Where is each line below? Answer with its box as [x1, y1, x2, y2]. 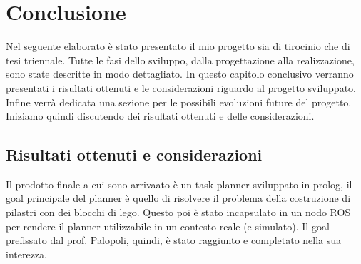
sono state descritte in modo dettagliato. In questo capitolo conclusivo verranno [6, 66, 354, 81]
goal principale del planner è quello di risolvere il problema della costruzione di [6, 191, 351, 205]
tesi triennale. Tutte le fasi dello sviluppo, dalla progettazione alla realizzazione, [6, 52, 355, 67]
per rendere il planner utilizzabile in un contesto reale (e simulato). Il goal [6, 218, 330, 233]
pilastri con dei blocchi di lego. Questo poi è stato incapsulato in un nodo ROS [6, 205, 351, 220]
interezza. [6, 246, 47, 261]
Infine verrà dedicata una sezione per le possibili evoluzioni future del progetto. [6, 94, 352, 109]
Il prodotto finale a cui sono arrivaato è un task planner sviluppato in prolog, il [6, 176, 352, 191]
